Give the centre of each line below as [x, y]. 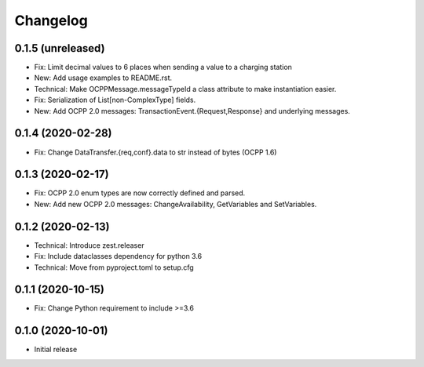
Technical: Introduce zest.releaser [89, 245]
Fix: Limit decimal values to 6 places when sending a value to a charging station [163, 67]
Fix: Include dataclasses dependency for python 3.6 [118, 256]
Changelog [51, 20]
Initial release [56, 350]
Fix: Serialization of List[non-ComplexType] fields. [115, 100]
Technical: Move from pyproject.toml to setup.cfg [114, 267]
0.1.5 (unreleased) [60, 48]
